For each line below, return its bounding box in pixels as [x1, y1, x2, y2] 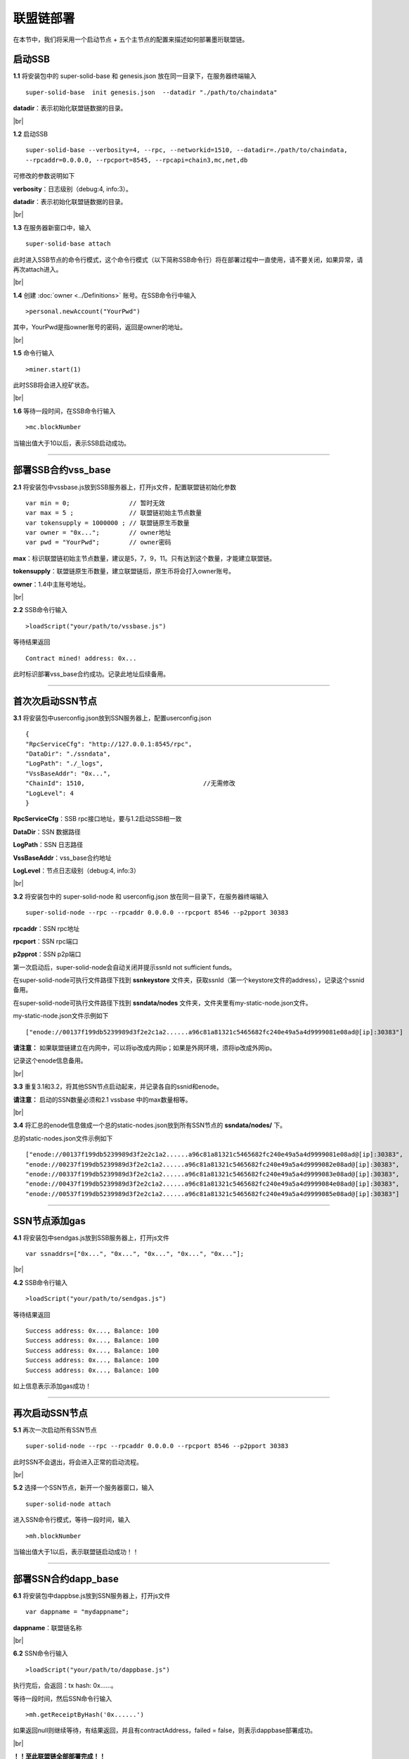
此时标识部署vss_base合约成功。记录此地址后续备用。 [13, 669, 170, 678]
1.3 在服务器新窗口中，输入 [13, 223, 91, 231]
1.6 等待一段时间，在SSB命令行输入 [13, 407, 116, 415]
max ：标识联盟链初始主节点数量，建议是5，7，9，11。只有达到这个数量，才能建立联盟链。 [13, 554, 276, 562]
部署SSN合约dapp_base [13, 1573, 119, 1585]
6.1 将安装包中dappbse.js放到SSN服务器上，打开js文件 [13, 1591, 171, 1600]
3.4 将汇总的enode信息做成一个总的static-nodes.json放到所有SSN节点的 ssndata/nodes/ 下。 [13, 1121, 287, 1129]
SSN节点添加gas [13, 1214, 86, 1227]
